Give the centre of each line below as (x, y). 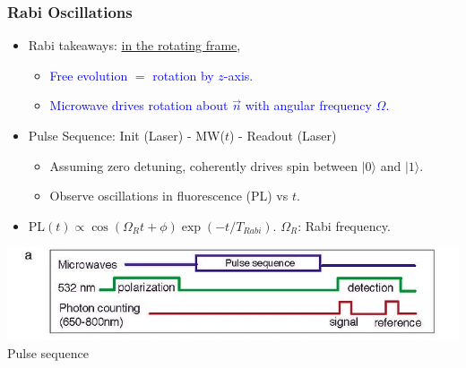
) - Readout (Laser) (283, 135)
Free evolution (89, 75)
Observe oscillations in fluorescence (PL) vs (169, 196)
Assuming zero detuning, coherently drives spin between (204, 165)
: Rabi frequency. (344, 225)
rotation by (183, 75)
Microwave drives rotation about (139, 105)
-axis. (238, 75)
